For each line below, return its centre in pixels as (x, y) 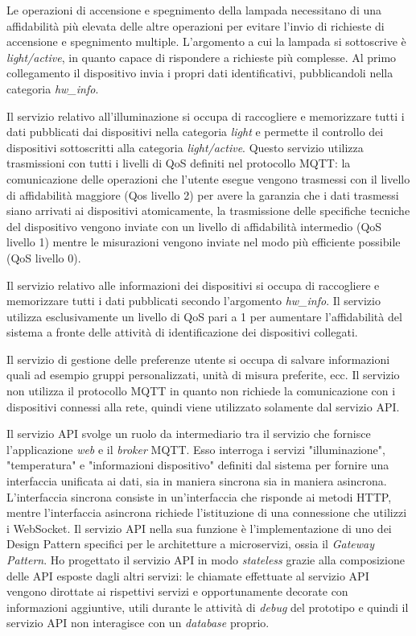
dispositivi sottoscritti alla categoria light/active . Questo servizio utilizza (185, 147)
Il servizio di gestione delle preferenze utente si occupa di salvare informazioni (198, 359)
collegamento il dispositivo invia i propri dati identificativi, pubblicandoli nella (200, 73)
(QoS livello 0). (44, 257)
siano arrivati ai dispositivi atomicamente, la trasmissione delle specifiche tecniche (208, 211)
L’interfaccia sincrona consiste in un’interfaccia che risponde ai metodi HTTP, (199, 496)
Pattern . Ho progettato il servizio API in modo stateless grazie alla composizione (206, 560)
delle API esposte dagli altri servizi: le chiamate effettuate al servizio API (188, 575)
